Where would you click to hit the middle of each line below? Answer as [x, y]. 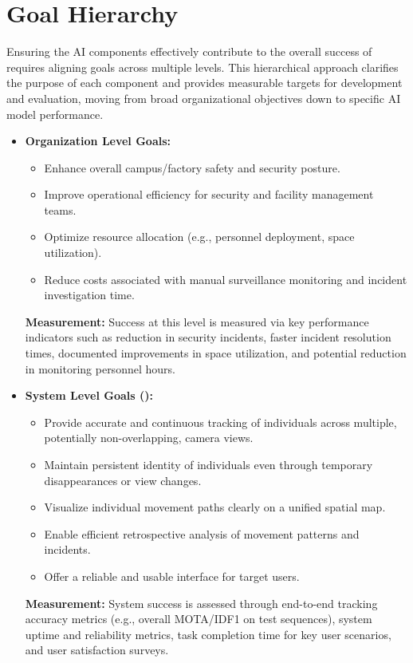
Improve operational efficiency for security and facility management [209, 194]
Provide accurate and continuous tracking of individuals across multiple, [220, 422]
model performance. [55, 114]
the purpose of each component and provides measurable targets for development [205, 83]
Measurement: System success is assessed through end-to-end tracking [201, 603]
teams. [60, 209]
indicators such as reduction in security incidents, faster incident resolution [208, 337]
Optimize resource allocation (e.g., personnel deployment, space [199, 237]
